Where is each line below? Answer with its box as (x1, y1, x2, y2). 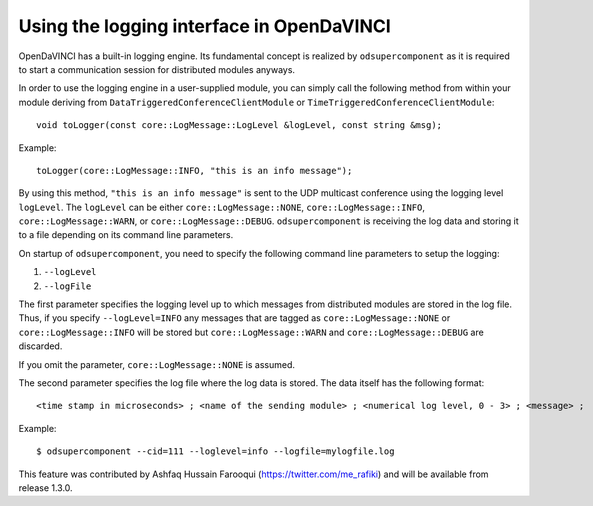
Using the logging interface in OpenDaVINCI (18, 15, 392, 37)
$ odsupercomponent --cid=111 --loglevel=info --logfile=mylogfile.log (36, 446, 395, 457)
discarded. (18, 340, 63, 352)
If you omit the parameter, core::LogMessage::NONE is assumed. (18, 358, 295, 370)
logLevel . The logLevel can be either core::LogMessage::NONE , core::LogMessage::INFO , (18, 201, 425, 213)
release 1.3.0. (18, 481, 74, 494)
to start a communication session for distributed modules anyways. (18, 63, 295, 75)
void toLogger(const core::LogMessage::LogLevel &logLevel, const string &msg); (36, 120, 443, 131)
